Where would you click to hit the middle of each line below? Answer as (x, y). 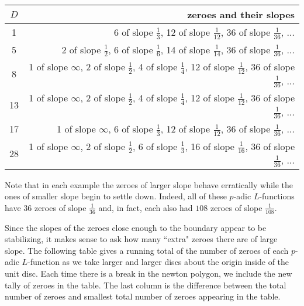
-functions (277, 196)
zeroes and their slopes (241, 14)
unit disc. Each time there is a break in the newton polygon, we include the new (148, 273)
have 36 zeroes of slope (46, 207)
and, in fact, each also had (146, 207)
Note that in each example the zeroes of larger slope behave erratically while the (149, 184)
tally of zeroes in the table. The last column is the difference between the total (146, 285)
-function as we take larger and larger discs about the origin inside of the (158, 262)
